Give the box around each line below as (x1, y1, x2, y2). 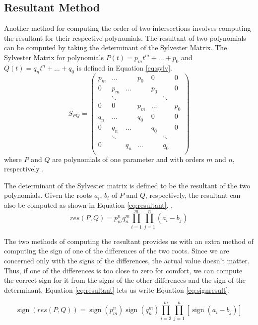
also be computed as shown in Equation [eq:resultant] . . (4, 200, 173, 210)
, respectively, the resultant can (145, 190, 241, 200)
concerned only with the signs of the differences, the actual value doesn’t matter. (4, 255, 250, 265)
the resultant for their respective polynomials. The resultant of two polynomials (4, 32, 246, 43)
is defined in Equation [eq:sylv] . (76, 62, 173, 73)
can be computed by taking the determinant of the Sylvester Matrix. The (4, 42, 227, 53)
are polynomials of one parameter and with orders (52, 154, 204, 164)
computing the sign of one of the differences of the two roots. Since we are (4, 245, 229, 256)
